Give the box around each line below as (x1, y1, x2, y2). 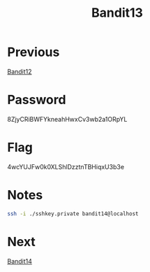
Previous (7, 44, 60, 60)
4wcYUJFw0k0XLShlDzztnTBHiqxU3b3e (7, 162, 124, 171)
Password (7, 92, 66, 108)
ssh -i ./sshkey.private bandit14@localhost (7, 210, 139, 217)
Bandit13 (91, 5, 143, 21)
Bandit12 (7, 67, 33, 76)
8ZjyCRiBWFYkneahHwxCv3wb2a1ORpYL (7, 115, 128, 123)
